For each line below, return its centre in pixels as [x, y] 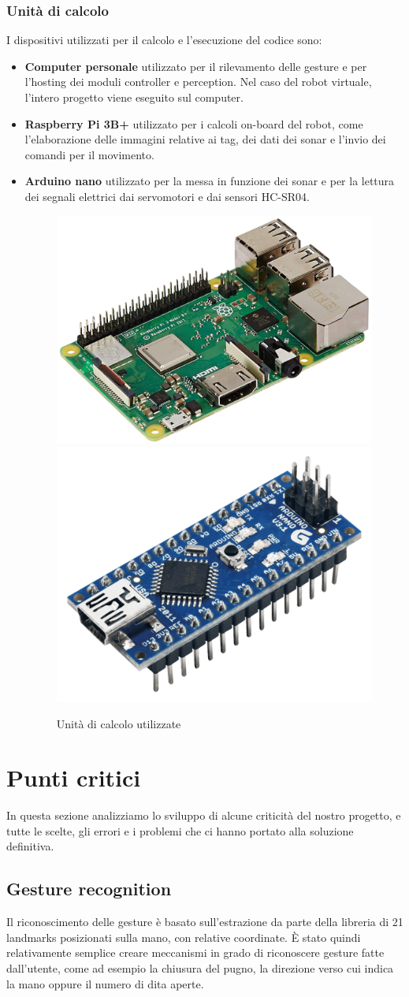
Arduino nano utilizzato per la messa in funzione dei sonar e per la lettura [210, 181]
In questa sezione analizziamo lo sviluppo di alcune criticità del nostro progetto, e [204, 815]
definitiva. [30, 846]
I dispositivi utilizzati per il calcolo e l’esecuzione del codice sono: [164, 40]
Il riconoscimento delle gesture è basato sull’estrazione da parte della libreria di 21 [205, 922]
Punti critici [74, 778]
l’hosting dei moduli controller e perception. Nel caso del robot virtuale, [198, 82]
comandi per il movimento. [89, 154]
